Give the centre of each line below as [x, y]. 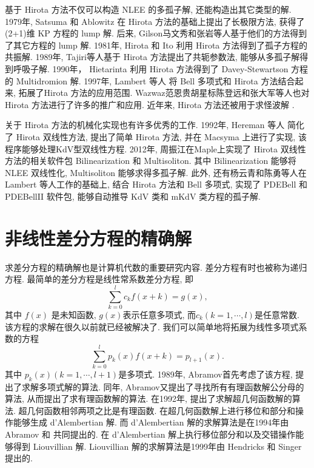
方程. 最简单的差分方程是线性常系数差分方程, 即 [99, 279]
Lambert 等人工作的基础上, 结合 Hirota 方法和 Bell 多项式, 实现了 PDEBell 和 [156, 184]
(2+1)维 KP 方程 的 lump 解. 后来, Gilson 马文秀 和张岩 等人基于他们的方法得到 [156, 33]
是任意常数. [277, 314]
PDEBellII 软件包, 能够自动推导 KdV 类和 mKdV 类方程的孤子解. [133, 196]
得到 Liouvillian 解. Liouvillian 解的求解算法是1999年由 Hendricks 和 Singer [157, 446]
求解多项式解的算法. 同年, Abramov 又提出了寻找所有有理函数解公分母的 [163, 386]
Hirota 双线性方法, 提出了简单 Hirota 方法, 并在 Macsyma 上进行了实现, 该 [161, 136]
